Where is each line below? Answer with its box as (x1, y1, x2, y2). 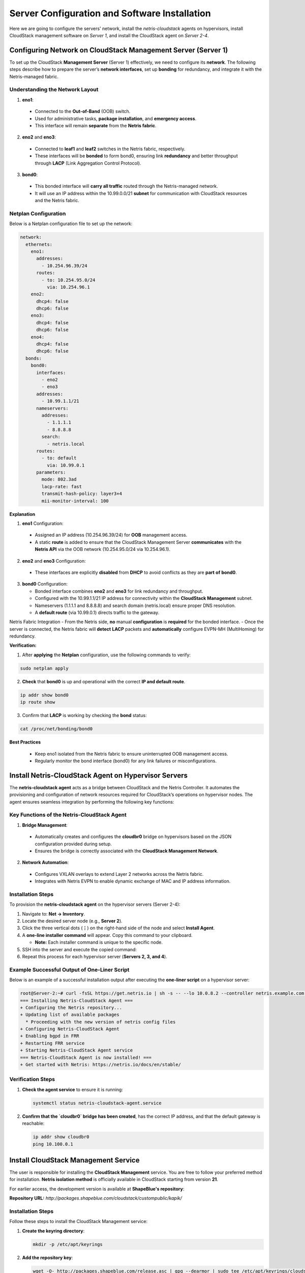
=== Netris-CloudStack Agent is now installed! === (20, 1055, 152, 1060)
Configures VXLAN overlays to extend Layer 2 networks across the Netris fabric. (35, 871, 204, 877)
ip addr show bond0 (20, 692, 69, 698)
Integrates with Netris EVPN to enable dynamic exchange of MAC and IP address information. (35, 878, 231, 884)
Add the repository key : (22, 1254, 73, 1260)
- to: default (41, 455, 77, 461)
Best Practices (9, 739, 41, 745)
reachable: (22, 1120, 45, 1126)
